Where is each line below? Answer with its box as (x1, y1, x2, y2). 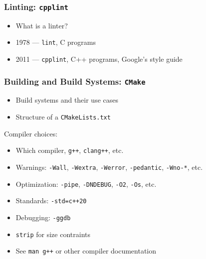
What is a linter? (15, 20, 68, 30)
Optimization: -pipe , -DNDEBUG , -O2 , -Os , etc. (15, 178, 157, 189)
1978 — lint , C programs (15, 37, 96, 47)
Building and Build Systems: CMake (4, 75, 146, 87)
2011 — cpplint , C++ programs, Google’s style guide (15, 54, 183, 64)
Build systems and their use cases (15, 95, 119, 105)
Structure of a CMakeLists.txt (15, 112, 111, 122)
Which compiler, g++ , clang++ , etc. (15, 145, 124, 155)
